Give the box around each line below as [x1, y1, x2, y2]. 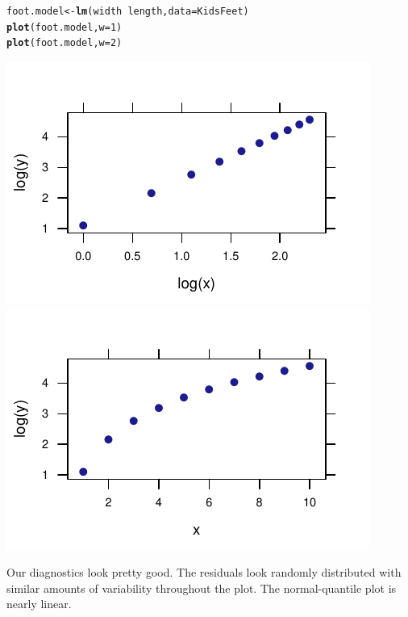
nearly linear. [6, 595, 72, 612]
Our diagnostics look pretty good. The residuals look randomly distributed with [6, 564, 402, 581]
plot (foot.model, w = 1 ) [6, 21, 123, 33]
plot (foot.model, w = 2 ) [6, 37, 123, 49]
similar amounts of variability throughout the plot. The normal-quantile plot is [6, 579, 397, 596]
